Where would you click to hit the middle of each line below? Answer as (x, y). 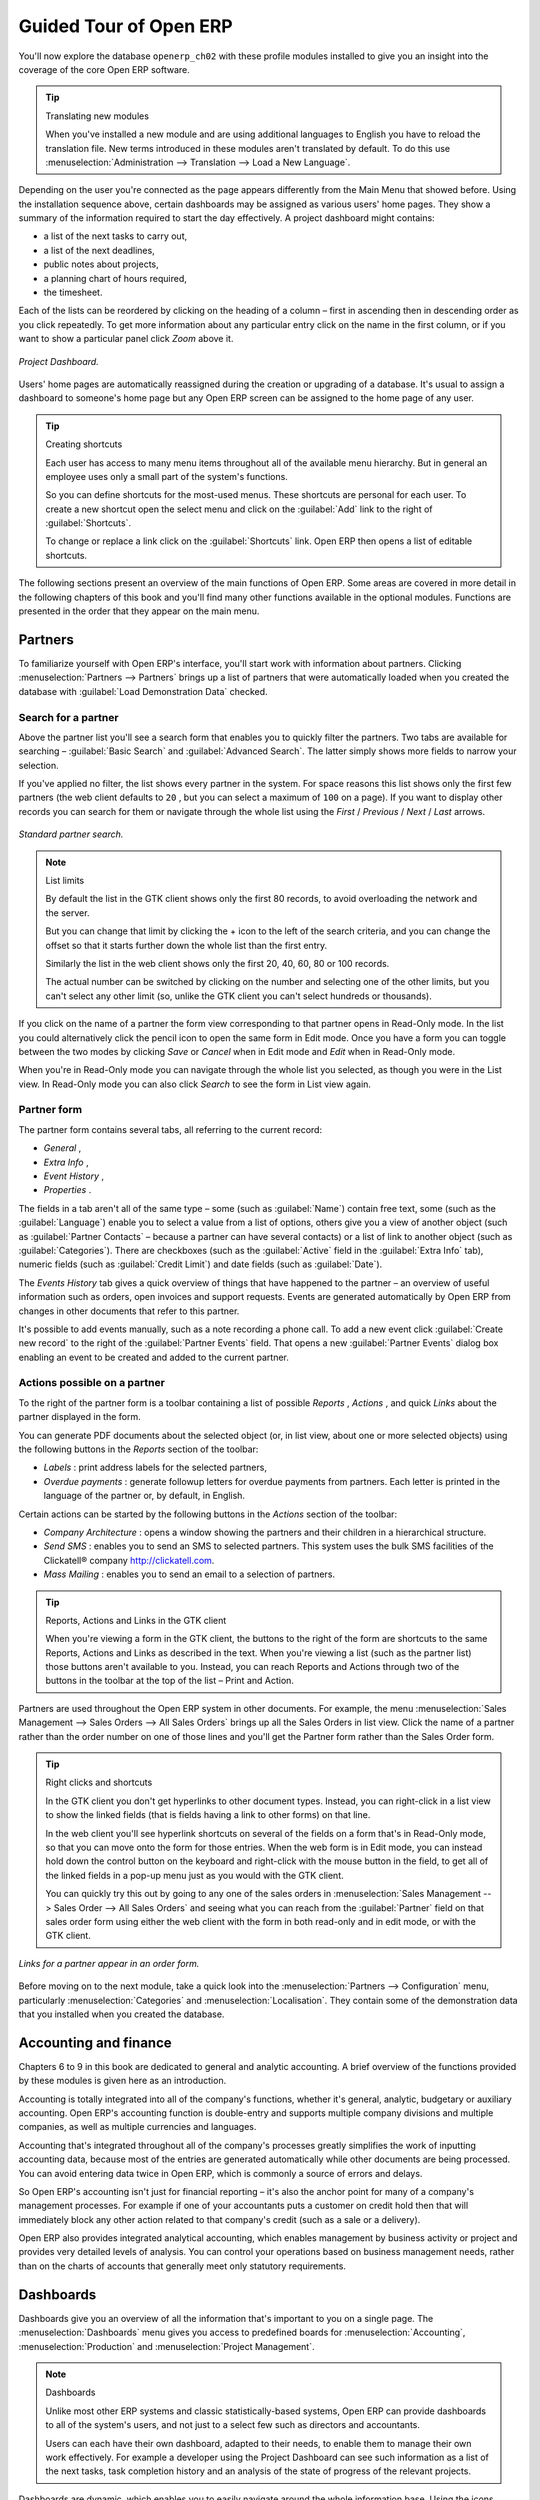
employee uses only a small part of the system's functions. (167, 476)
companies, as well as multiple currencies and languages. (137, 2127)
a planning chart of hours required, (115, 278)
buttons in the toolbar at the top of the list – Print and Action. (170, 1681)
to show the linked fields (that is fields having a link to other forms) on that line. (208, 1815)
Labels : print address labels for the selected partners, (155, 1467)
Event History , (74, 1176)
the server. (67, 912)
